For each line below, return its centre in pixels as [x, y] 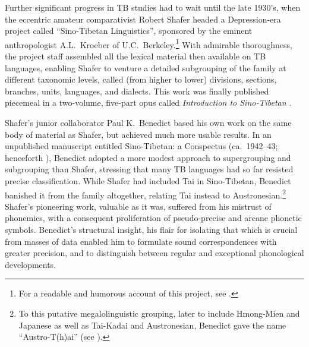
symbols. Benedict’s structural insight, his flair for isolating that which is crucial [151, 229]
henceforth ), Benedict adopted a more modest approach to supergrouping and [148, 157]
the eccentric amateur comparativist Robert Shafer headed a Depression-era [143, 19]
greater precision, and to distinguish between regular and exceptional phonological [154, 253]
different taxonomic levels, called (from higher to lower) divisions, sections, [141, 79]
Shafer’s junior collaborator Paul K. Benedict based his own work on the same [148, 122]
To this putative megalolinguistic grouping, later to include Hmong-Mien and [159, 313]
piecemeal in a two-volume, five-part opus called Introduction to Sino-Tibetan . [148, 102]
